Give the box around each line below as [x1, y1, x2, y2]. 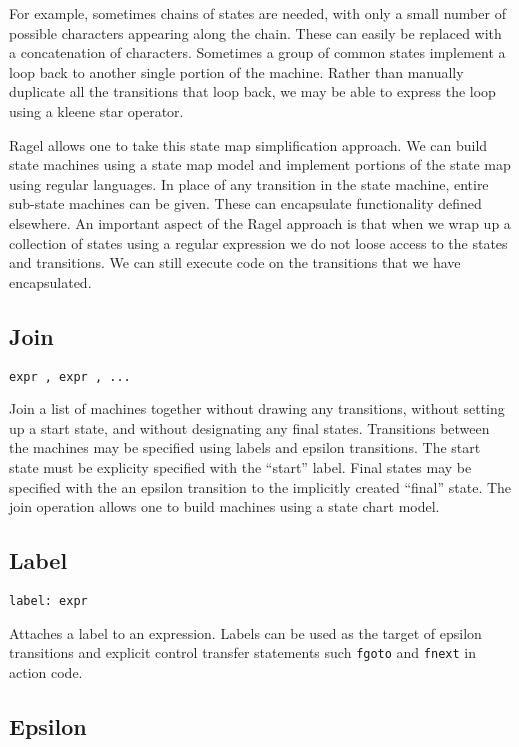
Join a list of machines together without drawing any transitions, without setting [9, 398, 505, 419]
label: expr [9, 593, 88, 608]
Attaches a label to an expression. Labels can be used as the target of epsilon [9, 622, 482, 643]
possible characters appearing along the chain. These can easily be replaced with [9, 22, 502, 43]
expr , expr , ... [9, 369, 131, 384]
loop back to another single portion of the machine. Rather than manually [9, 61, 464, 82]
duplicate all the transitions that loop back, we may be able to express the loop [9, 81, 496, 102]
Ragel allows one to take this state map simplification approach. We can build [9, 134, 488, 155]
